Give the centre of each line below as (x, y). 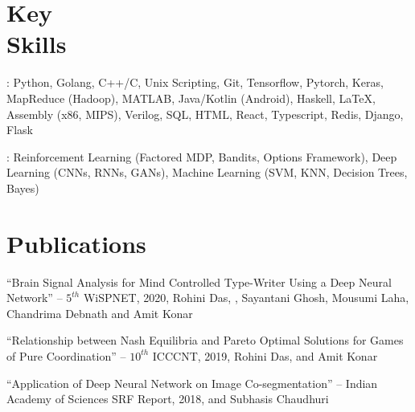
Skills (37, 44)
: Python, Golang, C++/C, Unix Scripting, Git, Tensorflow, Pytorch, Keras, (195, 82)
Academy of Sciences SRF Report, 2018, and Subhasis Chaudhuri (168, 399)
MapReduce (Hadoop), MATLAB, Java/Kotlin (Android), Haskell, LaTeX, (191, 98)
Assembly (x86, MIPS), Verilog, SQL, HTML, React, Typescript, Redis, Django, (205, 114)
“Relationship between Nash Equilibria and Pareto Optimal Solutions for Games (205, 340)
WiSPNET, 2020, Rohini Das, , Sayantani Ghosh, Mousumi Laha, (246, 298)
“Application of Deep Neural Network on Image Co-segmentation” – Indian (192, 383)
